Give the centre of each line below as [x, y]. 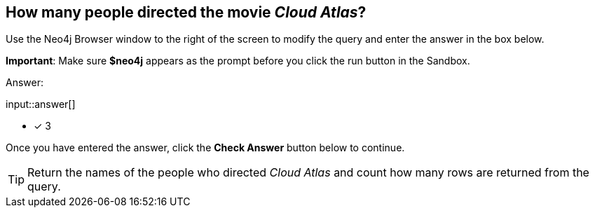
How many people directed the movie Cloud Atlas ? [186, 12]
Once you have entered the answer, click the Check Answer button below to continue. [205, 148]
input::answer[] [41, 104]
